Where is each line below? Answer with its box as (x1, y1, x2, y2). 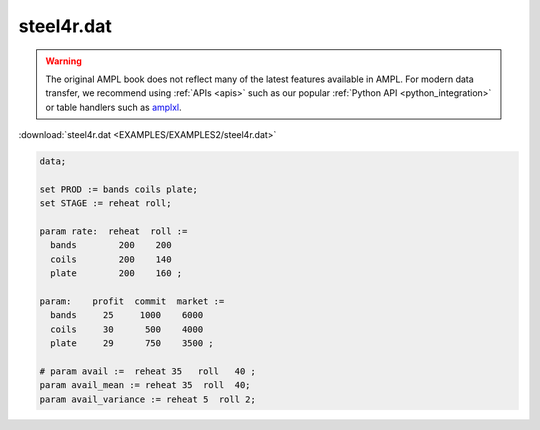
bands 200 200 (50, 240, 172, 251)
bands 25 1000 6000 (50, 310, 204, 321)
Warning (45, 55, 82, 67)
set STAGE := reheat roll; (39, 198, 172, 209)
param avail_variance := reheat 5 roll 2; (39, 393, 257, 405)
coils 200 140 (50, 253, 172, 265)
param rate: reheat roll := (39, 226, 188, 237)
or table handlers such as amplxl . (45, 101, 182, 113)
